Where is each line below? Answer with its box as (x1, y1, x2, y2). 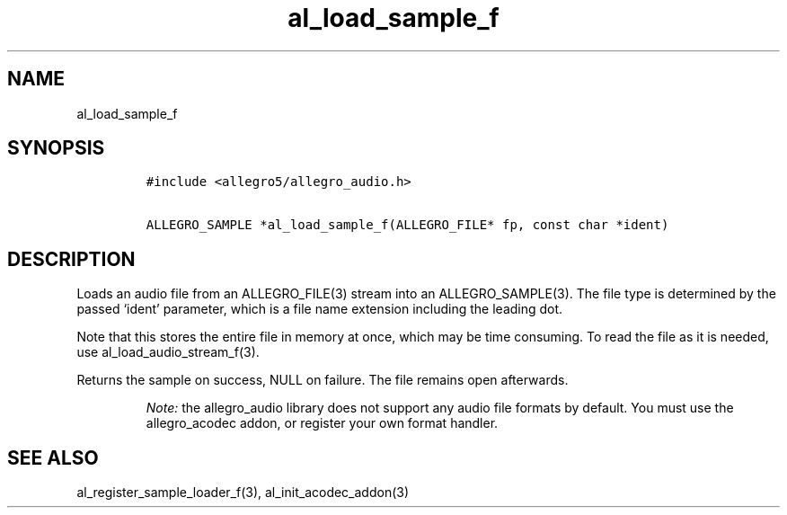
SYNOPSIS (7, 137, 105, 160)
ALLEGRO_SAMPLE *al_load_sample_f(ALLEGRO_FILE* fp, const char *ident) (146, 218, 669, 233)
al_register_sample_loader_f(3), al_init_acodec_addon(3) (76, 484, 410, 501)
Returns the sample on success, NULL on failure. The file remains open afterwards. (76, 372, 569, 388)
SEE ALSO (7, 446, 99, 469)
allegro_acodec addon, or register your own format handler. (146, 415, 499, 431)
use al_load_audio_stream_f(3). (76, 344, 260, 360)
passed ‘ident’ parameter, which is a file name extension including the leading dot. (76, 301, 563, 317)
